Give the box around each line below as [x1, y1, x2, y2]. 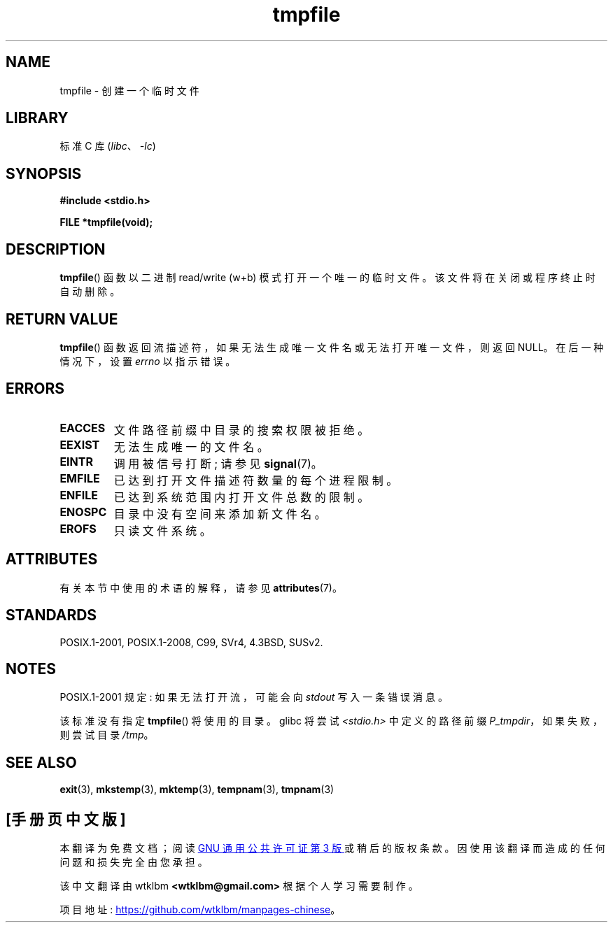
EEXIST [59, 437, 100, 452]
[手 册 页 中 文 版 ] [6, 810, 126, 828]
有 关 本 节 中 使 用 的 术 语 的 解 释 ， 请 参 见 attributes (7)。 [59, 581, 342, 594]
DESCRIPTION [6, 240, 106, 258]
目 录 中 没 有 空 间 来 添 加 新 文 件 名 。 [113, 506, 326, 521]
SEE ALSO [6, 753, 77, 771]
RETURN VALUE [6, 310, 118, 328]
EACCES [59, 420, 106, 435]
